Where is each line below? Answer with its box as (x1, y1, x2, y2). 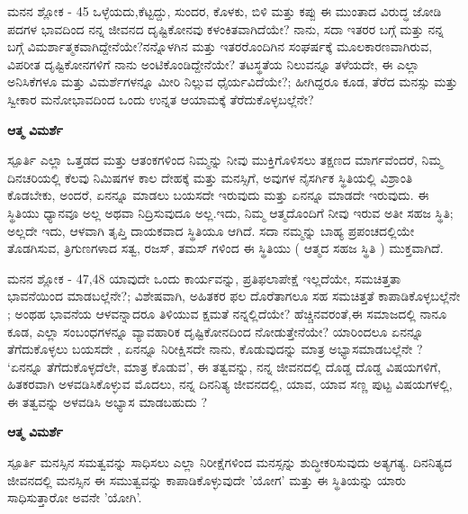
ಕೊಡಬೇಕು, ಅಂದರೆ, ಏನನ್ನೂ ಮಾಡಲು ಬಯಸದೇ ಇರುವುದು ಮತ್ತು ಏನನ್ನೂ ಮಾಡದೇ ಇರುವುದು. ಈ (7, 185, 429, 204)
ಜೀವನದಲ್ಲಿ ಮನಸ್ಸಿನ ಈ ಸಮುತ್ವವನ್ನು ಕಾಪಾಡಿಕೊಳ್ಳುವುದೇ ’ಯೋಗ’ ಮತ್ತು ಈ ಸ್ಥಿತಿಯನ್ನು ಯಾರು (7, 470, 406, 489)
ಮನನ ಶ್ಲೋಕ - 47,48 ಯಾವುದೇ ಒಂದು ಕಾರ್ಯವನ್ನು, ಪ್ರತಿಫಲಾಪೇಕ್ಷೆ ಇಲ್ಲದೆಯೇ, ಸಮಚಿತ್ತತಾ (7, 268, 401, 287)
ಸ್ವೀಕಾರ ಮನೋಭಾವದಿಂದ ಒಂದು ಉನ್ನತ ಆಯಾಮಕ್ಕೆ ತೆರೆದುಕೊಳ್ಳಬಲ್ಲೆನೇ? (7, 89, 314, 108)
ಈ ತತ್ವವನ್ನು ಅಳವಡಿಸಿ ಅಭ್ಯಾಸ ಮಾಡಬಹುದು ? (7, 392, 207, 410)
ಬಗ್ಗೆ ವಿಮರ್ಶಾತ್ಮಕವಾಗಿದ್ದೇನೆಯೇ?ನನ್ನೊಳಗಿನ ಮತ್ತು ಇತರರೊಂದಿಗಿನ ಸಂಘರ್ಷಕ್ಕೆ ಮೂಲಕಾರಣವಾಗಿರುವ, (7, 37, 433, 56)
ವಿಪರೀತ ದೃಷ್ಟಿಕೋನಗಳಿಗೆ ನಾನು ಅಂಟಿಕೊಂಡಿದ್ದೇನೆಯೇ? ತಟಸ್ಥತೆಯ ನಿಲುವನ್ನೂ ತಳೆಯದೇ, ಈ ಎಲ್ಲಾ (7, 54, 419, 73)
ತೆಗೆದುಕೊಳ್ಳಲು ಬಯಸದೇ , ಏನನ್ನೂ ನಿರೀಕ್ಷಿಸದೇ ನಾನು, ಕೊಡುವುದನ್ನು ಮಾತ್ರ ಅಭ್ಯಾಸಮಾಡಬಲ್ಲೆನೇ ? (7, 339, 423, 358)
